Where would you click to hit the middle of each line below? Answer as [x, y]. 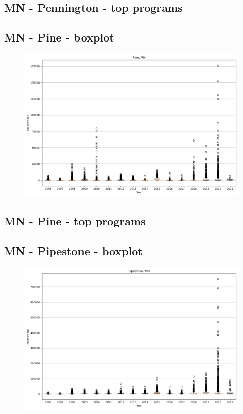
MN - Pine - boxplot [59, 37]
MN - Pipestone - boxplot [73, 251]
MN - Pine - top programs [75, 221]
